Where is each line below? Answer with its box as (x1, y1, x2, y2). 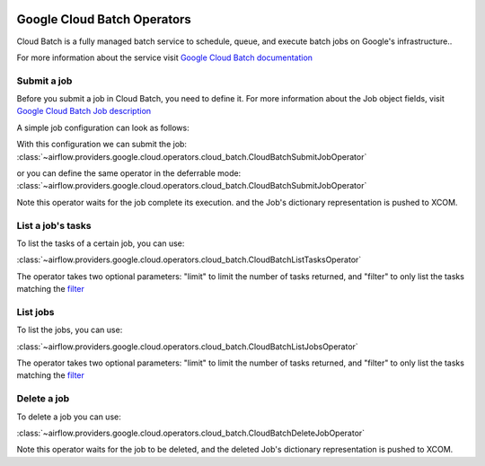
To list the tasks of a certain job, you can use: (16, 238, 185, 249)
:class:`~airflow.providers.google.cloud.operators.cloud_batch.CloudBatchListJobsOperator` (16, 341, 358, 352)
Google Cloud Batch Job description (16, 106, 152, 117)
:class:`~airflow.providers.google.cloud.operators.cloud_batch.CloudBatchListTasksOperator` (16, 254, 362, 265)
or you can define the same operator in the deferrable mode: (16, 168, 242, 179)
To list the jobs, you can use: (16, 324, 123, 336)
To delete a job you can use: (16, 411, 121, 422)
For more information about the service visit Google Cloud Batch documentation (16, 52, 313, 63)
